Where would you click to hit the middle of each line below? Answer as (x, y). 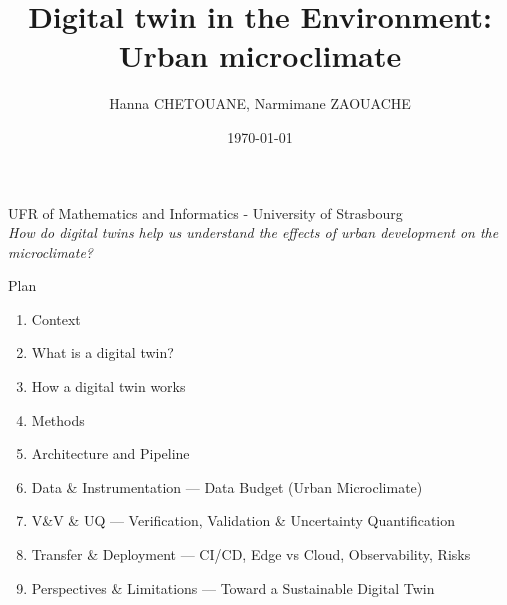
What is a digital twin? (102, 352)
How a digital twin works (108, 386)
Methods (58, 419)
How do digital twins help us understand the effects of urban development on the (253, 232)
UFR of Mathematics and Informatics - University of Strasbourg (205, 212)
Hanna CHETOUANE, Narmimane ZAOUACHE (260, 103)
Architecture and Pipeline (110, 453)
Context (56, 318)
